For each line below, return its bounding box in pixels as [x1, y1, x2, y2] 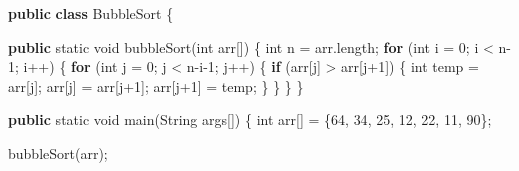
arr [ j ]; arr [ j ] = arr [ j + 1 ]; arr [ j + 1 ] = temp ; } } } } [8, 75, 304, 96]
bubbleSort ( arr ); [8, 142, 108, 163]
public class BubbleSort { [8, 3, 174, 23]
